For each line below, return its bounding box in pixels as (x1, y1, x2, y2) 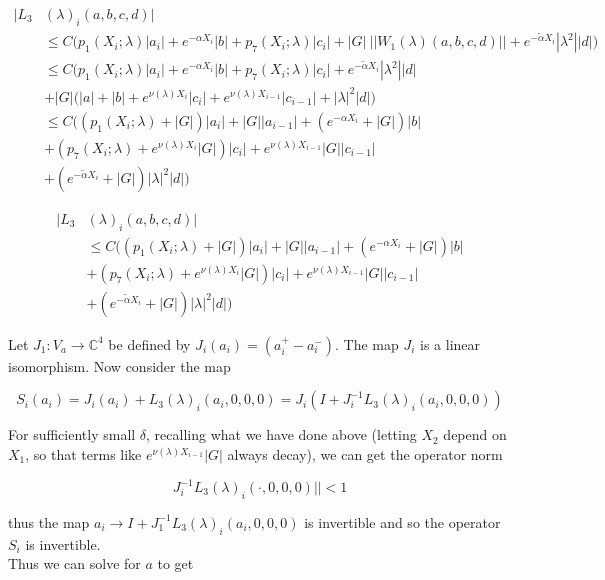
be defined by (108, 333, 191, 354)
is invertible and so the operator (304, 511, 501, 532)
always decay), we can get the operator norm (227, 443, 503, 464)
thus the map (8, 511, 90, 532)
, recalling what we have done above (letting (146, 424, 417, 445)
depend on (443, 424, 507, 445)
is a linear (420, 333, 481, 354)
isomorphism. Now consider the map (8, 355, 231, 376)
